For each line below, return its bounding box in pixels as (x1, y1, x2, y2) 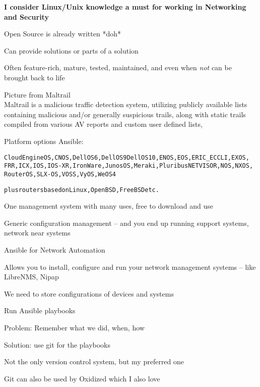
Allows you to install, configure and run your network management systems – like (4, 261, 256, 272)
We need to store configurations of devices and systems (4, 288, 174, 299)
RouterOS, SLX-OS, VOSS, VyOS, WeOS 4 (4, 170, 116, 178)
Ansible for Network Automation (4, 244, 105, 255)
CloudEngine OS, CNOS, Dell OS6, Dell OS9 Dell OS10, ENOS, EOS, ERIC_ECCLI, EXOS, (4, 154, 249, 161)
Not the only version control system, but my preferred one (4, 356, 184, 367)
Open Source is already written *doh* (4, 28, 121, 39)
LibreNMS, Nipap (4, 271, 59, 282)
